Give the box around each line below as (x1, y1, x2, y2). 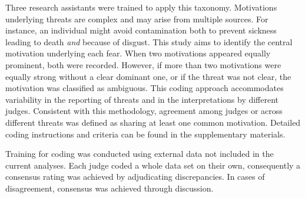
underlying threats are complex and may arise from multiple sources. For (5, 12, 268, 25)
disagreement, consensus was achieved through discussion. (5, 182, 214, 194)
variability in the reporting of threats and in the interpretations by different (5, 93, 279, 105)
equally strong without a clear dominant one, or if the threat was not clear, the (5, 70, 291, 82)
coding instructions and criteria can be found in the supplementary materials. (5, 127, 286, 140)
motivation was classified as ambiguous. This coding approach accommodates (5, 82, 284, 94)
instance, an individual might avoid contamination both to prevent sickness (5, 24, 277, 36)
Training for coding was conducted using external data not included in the (5, 147, 274, 160)
